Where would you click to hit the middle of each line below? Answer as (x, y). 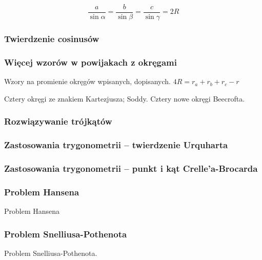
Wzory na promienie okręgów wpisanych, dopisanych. (88, 81)
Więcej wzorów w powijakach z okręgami (90, 62)
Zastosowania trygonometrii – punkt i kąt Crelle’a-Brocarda (131, 168)
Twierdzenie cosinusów (52, 38)
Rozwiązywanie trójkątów (58, 121)
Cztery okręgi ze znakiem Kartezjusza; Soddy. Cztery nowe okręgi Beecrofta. (125, 98)
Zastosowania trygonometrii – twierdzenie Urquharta (116, 145)
